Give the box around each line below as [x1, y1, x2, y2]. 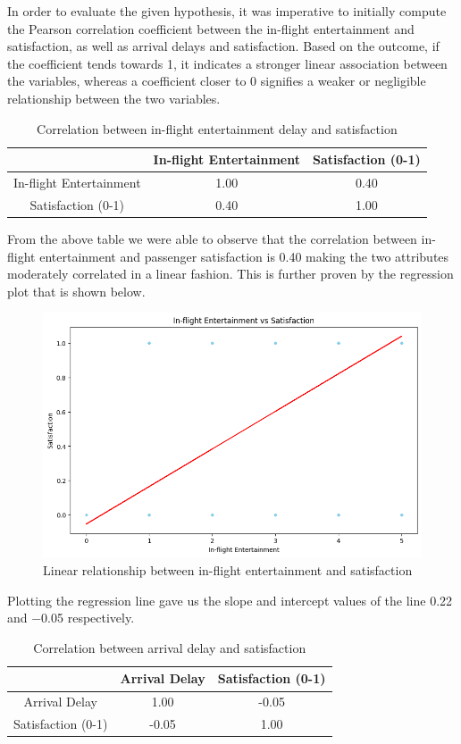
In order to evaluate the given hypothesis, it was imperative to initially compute [7, 2, 447, 20]
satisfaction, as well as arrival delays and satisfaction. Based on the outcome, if [7, 37, 440, 55]
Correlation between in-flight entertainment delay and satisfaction [37, 119, 398, 138]
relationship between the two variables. [7, 88, 221, 107]
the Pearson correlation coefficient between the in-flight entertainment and [7, 19, 415, 38]
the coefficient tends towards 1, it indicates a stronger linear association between [7, 54, 448, 72]
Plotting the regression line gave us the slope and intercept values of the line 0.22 [7, 590, 453, 609]
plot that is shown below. [7, 281, 146, 300]
